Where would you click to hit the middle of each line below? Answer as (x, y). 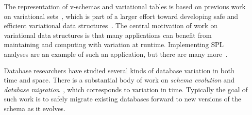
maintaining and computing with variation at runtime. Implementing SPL (114, 44)
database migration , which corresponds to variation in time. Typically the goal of (126, 89)
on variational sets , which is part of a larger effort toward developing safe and (121, 16)
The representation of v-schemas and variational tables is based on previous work (125, 6)
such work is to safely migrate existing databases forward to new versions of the (123, 99)
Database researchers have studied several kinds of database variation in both (119, 70)
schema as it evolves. (35, 108)
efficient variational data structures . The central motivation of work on (111, 25)
